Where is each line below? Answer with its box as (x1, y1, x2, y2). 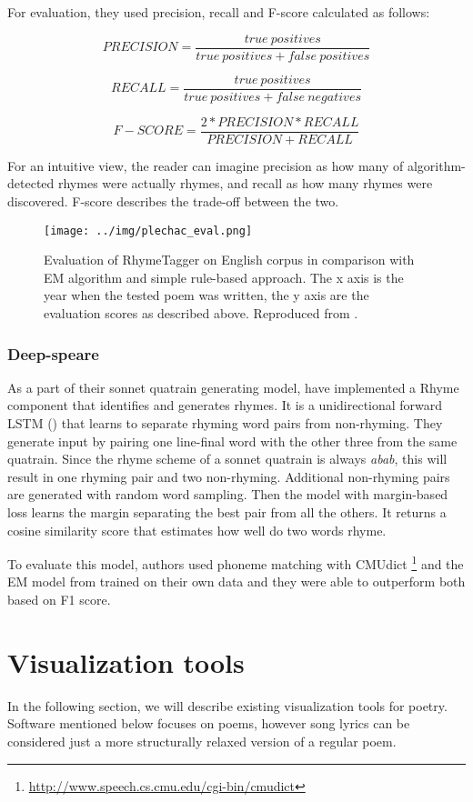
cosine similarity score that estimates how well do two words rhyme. (7, 520, 387, 539)
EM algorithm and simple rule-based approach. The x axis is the (44, 267, 404, 286)
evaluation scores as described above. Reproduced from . (44, 304, 358, 322)
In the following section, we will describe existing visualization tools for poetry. (7, 696, 448, 715)
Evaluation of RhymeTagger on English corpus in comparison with (44, 250, 415, 269)
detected (7, 174, 55, 193)
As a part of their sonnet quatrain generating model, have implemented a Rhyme (7, 377, 459, 396)
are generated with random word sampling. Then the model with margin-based (7, 485, 448, 504)
